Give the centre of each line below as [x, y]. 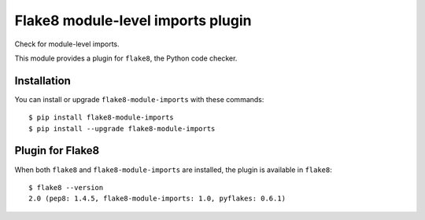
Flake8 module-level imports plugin [133, 20]
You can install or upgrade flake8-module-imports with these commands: [139, 99]
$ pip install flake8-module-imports [102, 117]
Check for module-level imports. [67, 44]
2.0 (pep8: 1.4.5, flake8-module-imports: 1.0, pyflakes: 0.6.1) [157, 199]
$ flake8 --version [66, 187]
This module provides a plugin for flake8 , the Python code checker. [126, 58]
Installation [42, 81]
